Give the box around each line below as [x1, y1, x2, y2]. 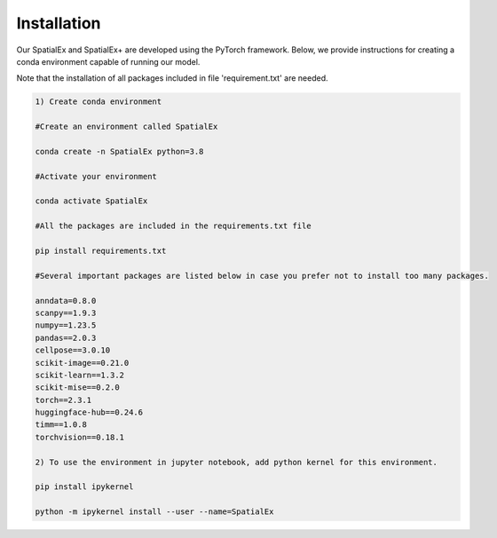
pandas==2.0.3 [35, 333, 97, 343]
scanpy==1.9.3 [35, 307, 97, 318]
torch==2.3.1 [35, 395, 92, 405]
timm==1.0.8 [35, 420, 88, 430]
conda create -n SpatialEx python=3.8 [35, 146, 204, 156]
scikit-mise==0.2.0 [35, 383, 120, 392]
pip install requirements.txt [35, 246, 167, 256]
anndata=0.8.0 [35, 296, 97, 305]
